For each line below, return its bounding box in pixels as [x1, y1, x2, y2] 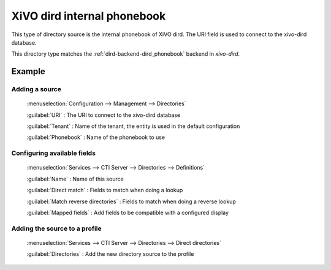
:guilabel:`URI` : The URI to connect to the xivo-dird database [26, 111, 181, 119]
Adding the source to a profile [11, 224, 102, 233]
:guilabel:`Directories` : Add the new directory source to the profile [26, 250, 194, 258]
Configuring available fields [11, 149, 96, 157]
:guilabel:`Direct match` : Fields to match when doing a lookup [26, 187, 183, 194]
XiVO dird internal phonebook [11, 9, 166, 23]
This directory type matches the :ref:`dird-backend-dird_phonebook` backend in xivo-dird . [11, 50, 240, 58]
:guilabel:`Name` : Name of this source [26, 175, 124, 182]
